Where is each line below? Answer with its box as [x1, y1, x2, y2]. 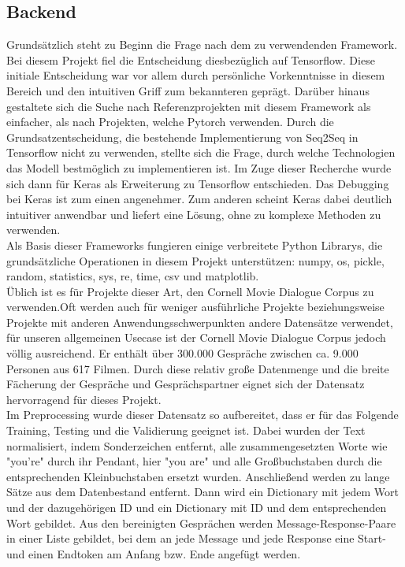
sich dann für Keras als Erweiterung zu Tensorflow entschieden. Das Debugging [6, 175, 389, 191]
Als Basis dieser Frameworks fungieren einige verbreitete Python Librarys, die [6, 236, 383, 253]
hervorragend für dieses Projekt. [6, 391, 162, 407]
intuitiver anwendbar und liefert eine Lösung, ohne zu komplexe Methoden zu [6, 206, 381, 222]
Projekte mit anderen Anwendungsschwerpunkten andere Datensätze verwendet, [6, 313, 393, 330]
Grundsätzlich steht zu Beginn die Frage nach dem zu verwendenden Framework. [6, 36, 398, 53]
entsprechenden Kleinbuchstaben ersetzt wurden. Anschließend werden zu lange [6, 468, 390, 484]
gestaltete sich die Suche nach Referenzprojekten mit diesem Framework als [6, 98, 371, 114]
